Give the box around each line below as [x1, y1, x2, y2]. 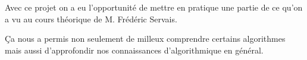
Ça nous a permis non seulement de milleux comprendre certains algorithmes [5, 32, 286, 45]
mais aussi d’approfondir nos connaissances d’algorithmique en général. [5, 44, 264, 56]
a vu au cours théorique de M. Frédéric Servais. [5, 12, 177, 25]
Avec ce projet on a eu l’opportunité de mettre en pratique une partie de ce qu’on [5, 1, 303, 13]
